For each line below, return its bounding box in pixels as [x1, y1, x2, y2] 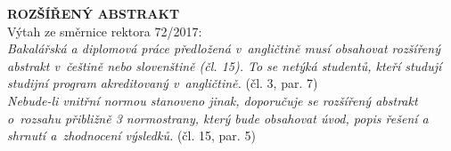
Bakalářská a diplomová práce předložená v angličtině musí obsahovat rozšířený [7, 39, 440, 58]
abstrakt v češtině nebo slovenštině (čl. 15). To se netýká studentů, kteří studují [7, 56, 442, 75]
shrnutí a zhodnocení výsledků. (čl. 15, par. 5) [7, 126, 256, 145]
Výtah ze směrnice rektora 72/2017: [7, 21, 202, 40]
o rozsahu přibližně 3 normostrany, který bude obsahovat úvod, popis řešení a [7, 108, 429, 127]
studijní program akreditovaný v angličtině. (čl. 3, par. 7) [7, 74, 318, 92]
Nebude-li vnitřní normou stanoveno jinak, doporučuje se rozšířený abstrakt [7, 91, 418, 109]
